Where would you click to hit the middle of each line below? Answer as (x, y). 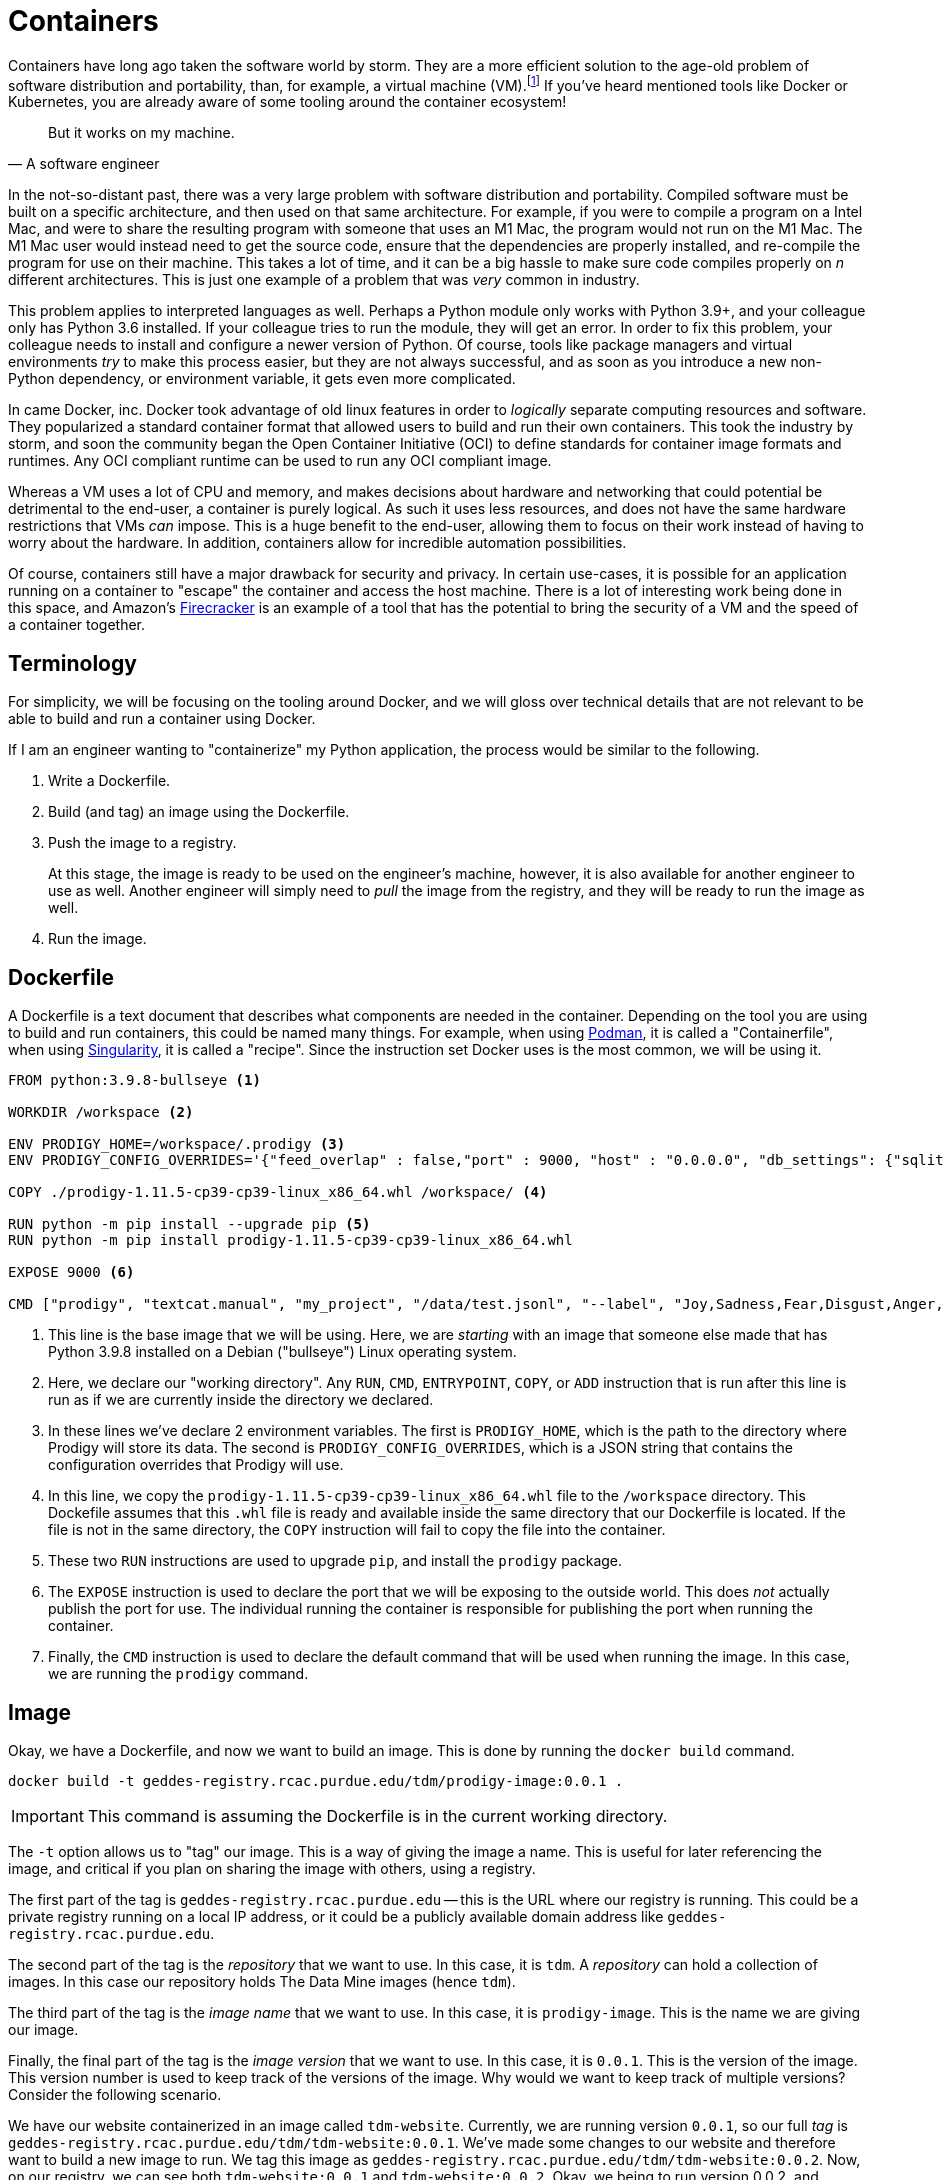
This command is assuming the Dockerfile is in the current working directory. (377, 1815)
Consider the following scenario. (115, 2094)
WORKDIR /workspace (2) (101, 1112)
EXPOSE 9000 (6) (71, 1272)
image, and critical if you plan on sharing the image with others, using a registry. (272, 1868)
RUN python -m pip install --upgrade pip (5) (189, 1224)
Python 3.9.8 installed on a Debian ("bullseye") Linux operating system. (282, 1352)
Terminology (72, 663)
